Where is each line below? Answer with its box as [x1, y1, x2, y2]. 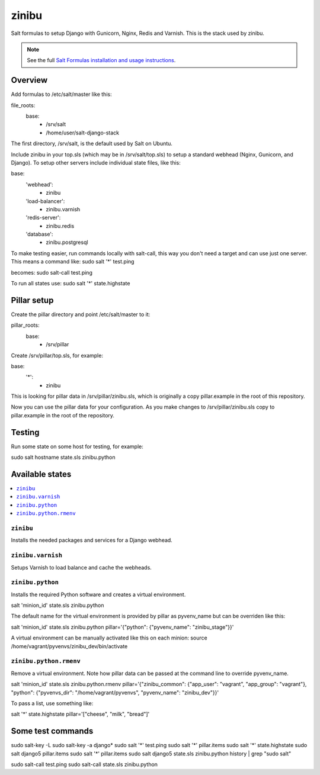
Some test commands [11, 726, 94, 737]
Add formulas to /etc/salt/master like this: [11, 91, 112, 98]
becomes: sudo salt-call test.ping [11, 269, 93, 276]
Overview [11, 75, 48, 85]
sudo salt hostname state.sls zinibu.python [11, 454, 116, 461]
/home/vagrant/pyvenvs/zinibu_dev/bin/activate [11, 642, 128, 649]
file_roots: [11, 101, 36, 109]
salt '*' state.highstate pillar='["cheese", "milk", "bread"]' [11, 710, 150, 718]
